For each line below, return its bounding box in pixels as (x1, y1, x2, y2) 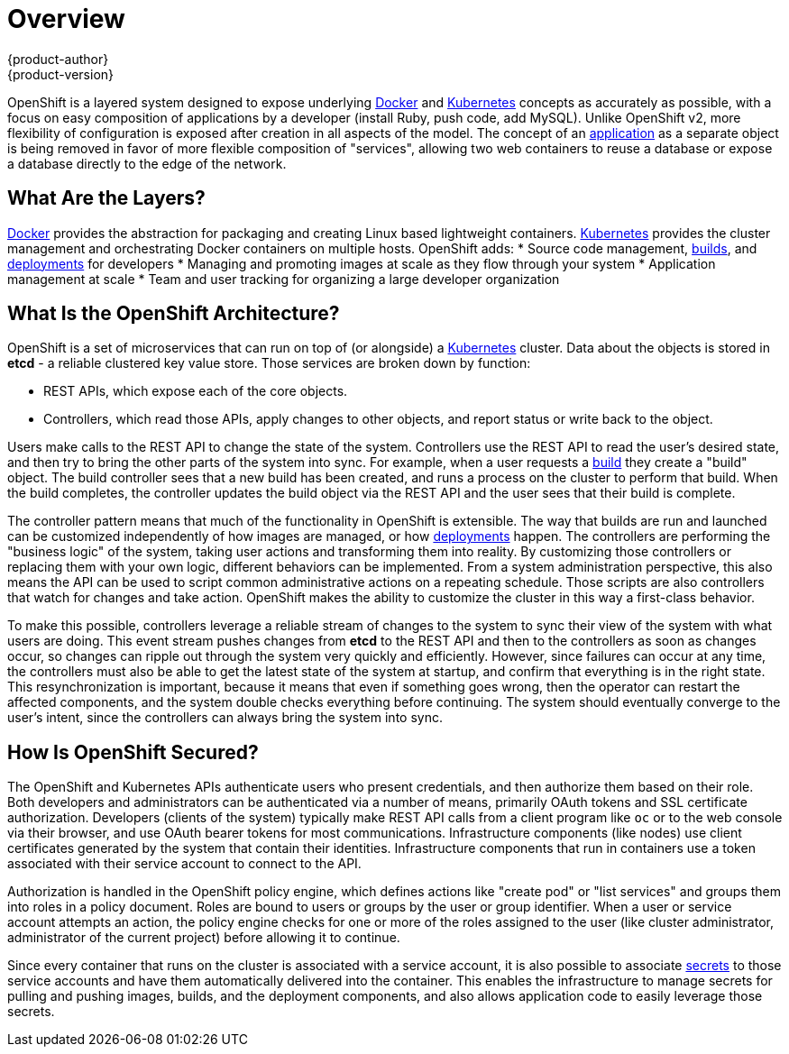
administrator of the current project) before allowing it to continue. (7, 930, 400, 946)
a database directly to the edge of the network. (7, 155, 287, 171)
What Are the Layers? (7, 187, 206, 210)
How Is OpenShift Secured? (7, 740, 259, 764)
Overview (7, 4, 125, 34)
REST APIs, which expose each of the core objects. (43, 383, 348, 399)
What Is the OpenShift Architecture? (7, 302, 340, 325)
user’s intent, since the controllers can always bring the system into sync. (7, 710, 443, 726)
